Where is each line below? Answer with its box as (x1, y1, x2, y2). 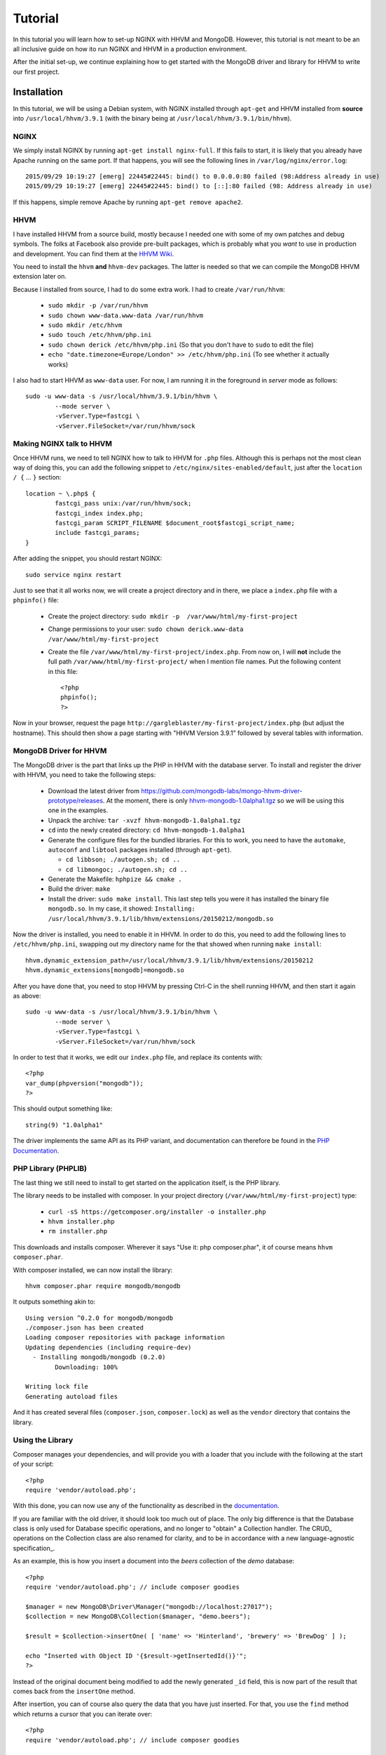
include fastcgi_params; (55, 529, 140, 537)
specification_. (13, 1544, 55, 1552)
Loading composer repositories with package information (25, 1334, 226, 1342)
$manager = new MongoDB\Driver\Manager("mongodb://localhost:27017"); (25, 1603, 273, 1610)
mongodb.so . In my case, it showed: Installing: (48, 904, 195, 913)
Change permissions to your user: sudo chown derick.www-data (48, 625, 244, 633)
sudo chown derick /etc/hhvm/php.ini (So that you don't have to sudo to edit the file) (48, 340, 315, 349)
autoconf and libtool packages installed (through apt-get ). (48, 845, 232, 854)
